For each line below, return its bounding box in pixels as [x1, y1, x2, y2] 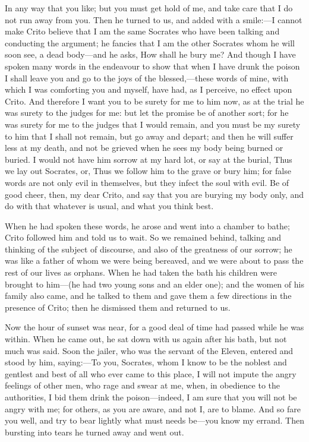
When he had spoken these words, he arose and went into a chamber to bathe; [5, 219, 290, 232]
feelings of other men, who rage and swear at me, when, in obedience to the [5, 379, 280, 392]
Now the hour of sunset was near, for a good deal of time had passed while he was [5, 321, 304, 333]
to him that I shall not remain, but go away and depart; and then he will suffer [5, 130, 294, 142]
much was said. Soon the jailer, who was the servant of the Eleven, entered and [5, 344, 294, 356]
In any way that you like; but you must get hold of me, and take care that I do [5, 2, 293, 14]
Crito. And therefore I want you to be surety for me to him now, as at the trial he [5, 94, 304, 107]
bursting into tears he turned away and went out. [5, 425, 184, 438]
